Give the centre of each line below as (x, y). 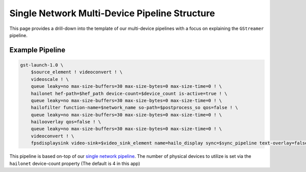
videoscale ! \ (50, 79)
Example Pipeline (37, 50)
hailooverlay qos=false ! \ (66, 122)
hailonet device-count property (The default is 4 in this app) (75, 163)
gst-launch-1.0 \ (42, 65)
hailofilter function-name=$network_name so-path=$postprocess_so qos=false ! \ (134, 108)
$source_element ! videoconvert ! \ (76, 72)
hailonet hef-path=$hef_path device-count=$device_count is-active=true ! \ (129, 93)
